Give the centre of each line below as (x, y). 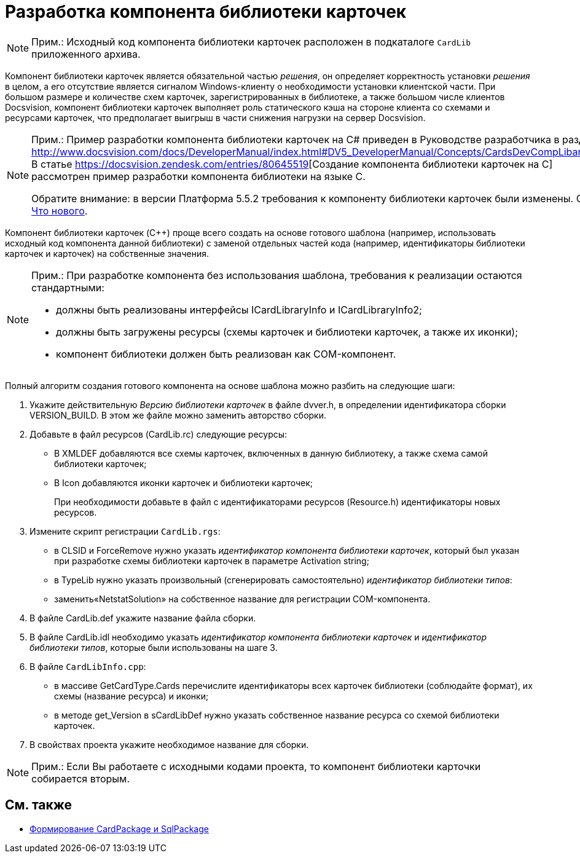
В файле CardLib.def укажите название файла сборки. (143, 618)
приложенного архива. (86, 54)
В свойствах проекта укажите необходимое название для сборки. (169, 744)
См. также (39, 805)
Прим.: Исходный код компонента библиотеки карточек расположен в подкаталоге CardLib (251, 41)
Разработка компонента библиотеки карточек (206, 12)
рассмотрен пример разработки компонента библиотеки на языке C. (198, 176)
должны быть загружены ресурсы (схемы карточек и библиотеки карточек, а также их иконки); (287, 332)
